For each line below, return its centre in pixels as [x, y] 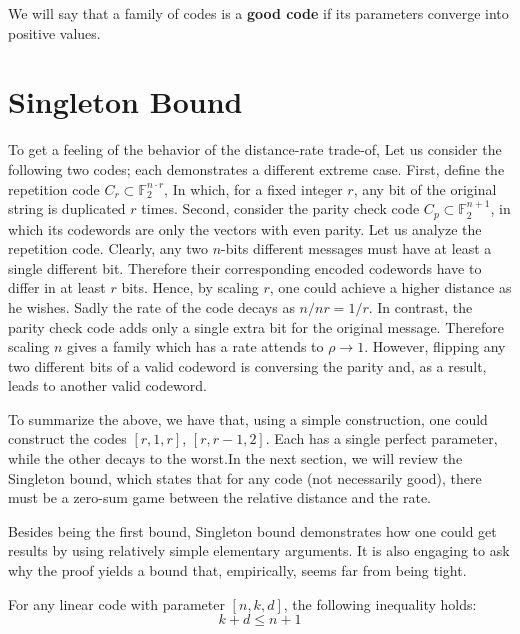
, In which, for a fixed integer [253, 188]
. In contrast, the [420, 306]
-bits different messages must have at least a [356, 248]
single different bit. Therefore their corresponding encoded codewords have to [245, 267]
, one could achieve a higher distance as [390, 287]
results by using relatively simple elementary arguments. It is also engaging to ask [259, 550]
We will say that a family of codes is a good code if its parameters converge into [258, 13]
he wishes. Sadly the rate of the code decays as [151, 306]
